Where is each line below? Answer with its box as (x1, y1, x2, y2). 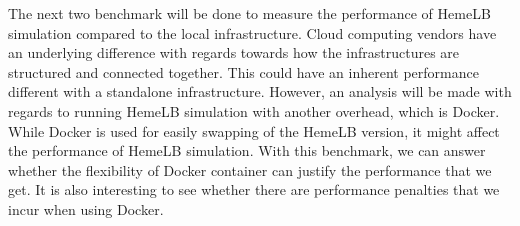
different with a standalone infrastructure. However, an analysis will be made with (8, 81, 512, 102)
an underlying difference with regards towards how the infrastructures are (8, 42, 460, 63)
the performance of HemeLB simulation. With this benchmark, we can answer (8, 140, 486, 161)
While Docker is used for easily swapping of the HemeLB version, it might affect (8, 120, 500, 141)
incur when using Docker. (8, 198, 164, 219)
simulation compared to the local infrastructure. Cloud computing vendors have (8, 22, 497, 43)
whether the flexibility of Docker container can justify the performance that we (8, 159, 492, 180)
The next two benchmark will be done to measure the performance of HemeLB (8, 3, 491, 23)
